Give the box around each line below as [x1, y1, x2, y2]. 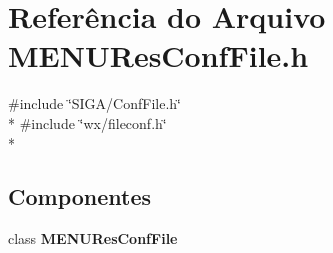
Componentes [8, 181, 152, 212]
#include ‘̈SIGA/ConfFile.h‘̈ [8, 93, 181, 114]
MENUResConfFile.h [8, 35, 309, 76]
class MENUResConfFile [8, 228, 178, 249]
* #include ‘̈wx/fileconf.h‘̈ [8, 112, 167, 133]
